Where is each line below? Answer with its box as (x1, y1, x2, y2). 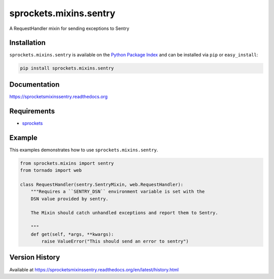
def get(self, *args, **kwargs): (30, 231, 114, 237)
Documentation (9, 80, 60, 89)
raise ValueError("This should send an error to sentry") (41, 238, 189, 245)
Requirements (9, 107, 55, 115)
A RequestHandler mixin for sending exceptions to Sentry (9, 25, 129, 31)
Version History (9, 253, 60, 262)
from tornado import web (20, 167, 82, 173)
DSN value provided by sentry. (30, 196, 109, 201)
